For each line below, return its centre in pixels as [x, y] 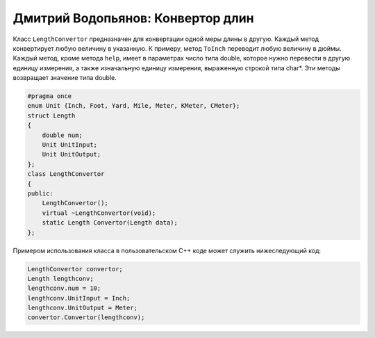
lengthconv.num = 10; [64, 288]
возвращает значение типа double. [65, 78]
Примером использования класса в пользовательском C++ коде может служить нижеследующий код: [167, 250]
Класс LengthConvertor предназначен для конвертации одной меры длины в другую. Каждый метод [166, 39]
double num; [62, 135]
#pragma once [50, 96]
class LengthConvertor [66, 174]
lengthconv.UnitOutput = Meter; [83, 308]
